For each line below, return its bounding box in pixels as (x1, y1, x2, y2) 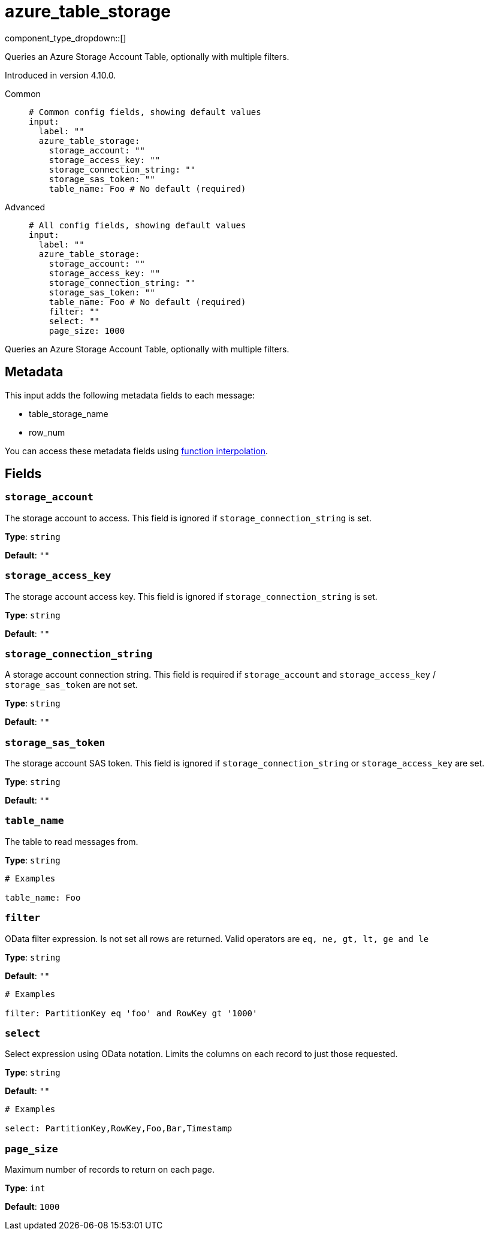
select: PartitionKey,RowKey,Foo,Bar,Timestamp (5, 1124, 233, 1134)
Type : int (5, 1183, 46, 1194)
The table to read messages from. (5, 836, 138, 847)
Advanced (5, 201, 45, 212)
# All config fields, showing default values (29, 220, 246, 230)
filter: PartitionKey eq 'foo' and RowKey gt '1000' (5, 1008, 258, 1018)
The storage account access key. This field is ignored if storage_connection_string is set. (5, 591, 378, 602)
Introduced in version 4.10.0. (5, 70, 116, 80)
